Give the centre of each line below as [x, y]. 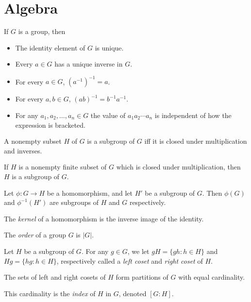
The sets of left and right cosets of [55, 277]
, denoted [133, 293]
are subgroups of [74, 202]
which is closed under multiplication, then [178, 167]
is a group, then [42, 31]
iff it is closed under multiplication [196, 141]
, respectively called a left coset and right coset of [130, 260]
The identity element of [50, 47]
